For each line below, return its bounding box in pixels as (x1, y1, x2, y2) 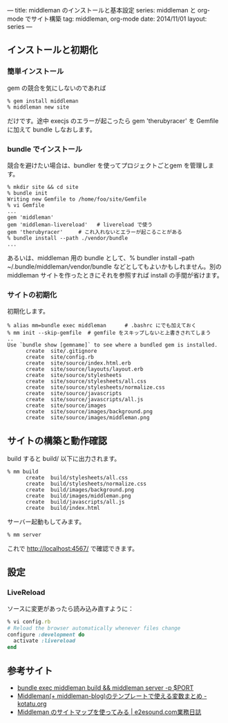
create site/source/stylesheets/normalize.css (25, 384, 166, 391)
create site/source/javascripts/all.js (25, 396, 144, 403)
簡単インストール (7, 66, 64, 76)
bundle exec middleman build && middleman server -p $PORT (17, 684, 194, 692)
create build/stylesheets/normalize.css (25, 480, 147, 488)
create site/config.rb (25, 354, 95, 361)
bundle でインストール (7, 144, 83, 154)
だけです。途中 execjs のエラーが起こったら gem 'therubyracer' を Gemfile (7, 116, 219, 125)
